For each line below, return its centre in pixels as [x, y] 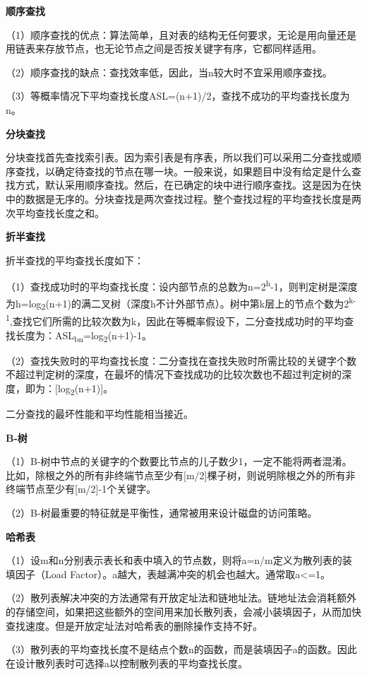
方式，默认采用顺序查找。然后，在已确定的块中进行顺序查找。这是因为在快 [188, 185]
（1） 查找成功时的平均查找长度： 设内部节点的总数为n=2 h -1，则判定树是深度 [182, 285]
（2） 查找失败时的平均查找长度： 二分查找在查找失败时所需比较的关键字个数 [181, 360]
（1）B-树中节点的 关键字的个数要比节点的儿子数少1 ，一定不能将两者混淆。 [179, 461]
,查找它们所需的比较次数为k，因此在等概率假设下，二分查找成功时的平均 [177, 321]
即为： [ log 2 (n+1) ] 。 [69, 389]
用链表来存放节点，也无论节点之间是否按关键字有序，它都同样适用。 [164, 48]
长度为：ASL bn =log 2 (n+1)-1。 [83, 336]
